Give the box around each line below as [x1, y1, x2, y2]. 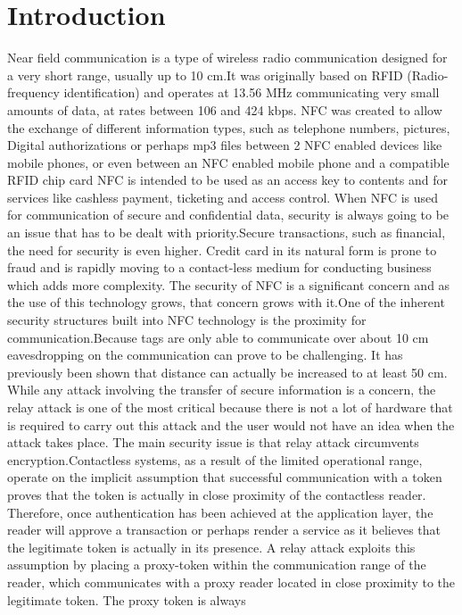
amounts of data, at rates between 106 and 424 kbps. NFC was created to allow [7, 100, 442, 119]
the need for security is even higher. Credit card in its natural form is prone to [7, 240, 437, 259]
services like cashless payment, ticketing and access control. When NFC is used [7, 187, 439, 206]
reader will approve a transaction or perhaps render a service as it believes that [7, 520, 441, 539]
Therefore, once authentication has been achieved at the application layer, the [7, 503, 433, 521]
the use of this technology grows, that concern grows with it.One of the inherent [7, 293, 445, 312]
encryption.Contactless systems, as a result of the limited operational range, [7, 450, 423, 469]
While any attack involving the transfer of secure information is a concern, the [7, 380, 436, 399]
